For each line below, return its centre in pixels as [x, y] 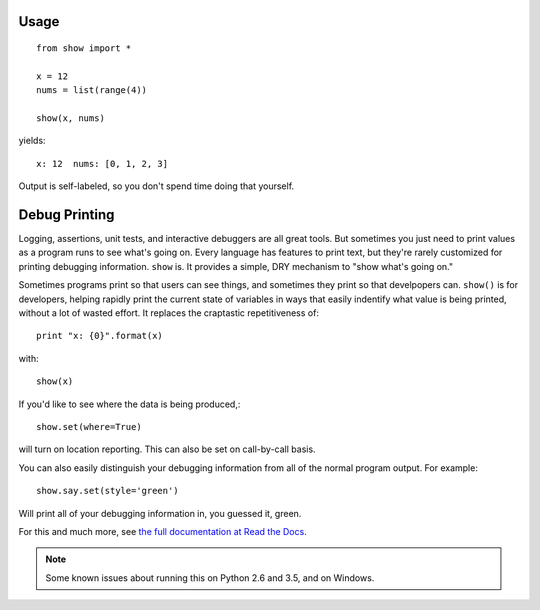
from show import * [84, 48]
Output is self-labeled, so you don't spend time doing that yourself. [156, 186]
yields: [32, 141]
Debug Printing [66, 214]
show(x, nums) [70, 118]
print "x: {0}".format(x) [100, 336]
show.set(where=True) [89, 426]
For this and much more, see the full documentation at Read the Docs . [162, 531]
